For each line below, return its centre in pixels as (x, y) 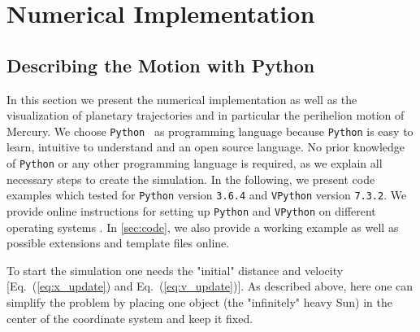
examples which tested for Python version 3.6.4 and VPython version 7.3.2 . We (207, 195)
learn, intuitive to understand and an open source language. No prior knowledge (206, 147)
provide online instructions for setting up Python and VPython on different (191, 210)
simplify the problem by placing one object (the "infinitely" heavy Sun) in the (199, 301)
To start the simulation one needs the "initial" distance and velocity (175, 270)
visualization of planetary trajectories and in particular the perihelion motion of (206, 115)
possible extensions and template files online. (118, 243)
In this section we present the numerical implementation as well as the (182, 99)
